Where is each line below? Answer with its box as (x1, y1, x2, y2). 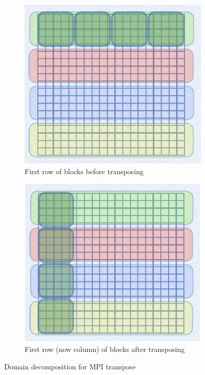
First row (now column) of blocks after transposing (25, 344, 185, 355)
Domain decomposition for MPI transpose (4, 361, 136, 371)
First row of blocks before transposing (25, 165, 144, 176)
